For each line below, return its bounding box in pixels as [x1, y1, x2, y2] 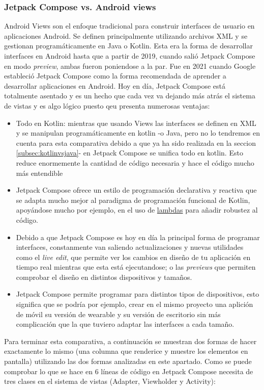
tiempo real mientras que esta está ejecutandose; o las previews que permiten [16, 262, 256, 272]
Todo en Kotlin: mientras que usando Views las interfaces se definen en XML [16, 117, 256, 128]
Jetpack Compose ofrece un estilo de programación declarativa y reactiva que [16, 185, 257, 195]
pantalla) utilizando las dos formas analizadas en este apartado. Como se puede [4, 356, 252, 367]
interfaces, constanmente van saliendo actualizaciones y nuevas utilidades [16, 242, 244, 252]
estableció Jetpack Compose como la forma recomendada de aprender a [4, 70, 226, 81]
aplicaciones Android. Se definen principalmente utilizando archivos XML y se [4, 30, 248, 41]
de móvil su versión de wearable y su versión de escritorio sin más [16, 308, 221, 319]
